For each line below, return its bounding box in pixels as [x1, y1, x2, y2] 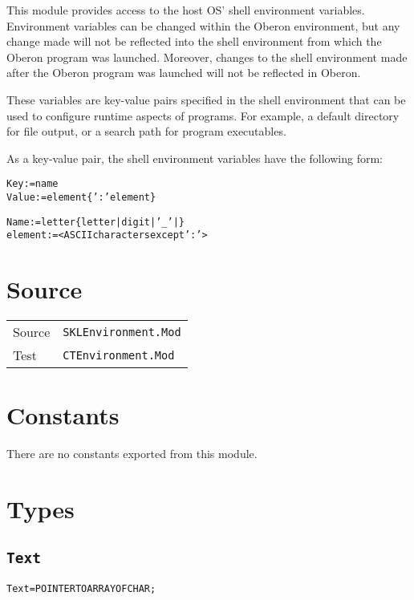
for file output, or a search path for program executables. [6, 123, 286, 140]
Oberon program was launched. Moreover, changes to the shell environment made [6, 48, 408, 65]
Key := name [6, 178, 59, 190]
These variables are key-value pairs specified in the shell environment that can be [6, 91, 406, 107]
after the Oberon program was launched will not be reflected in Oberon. [6, 64, 361, 81]
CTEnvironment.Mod [63, 348, 175, 362]
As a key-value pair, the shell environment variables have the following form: [6, 149, 383, 166]
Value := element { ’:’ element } [6, 192, 156, 203]
